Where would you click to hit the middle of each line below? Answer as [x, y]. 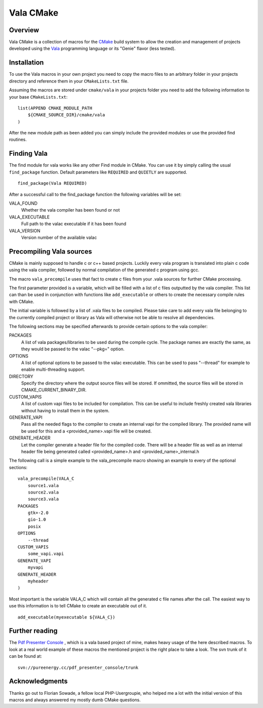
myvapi [36, 568]
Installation [26, 63]
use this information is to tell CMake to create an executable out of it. [78, 606]
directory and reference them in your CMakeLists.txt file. [69, 81]
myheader [38, 581]
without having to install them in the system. [65, 410]
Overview [24, 30]
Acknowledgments [38, 681]
